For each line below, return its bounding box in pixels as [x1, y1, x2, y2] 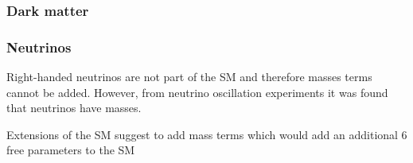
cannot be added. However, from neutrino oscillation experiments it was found [6, 83, 388, 100]
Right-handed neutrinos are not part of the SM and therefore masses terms [6, 68, 372, 85]
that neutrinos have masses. [6, 99, 142, 116]
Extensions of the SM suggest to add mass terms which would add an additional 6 [6, 126, 407, 142]
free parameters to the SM [6, 142, 135, 158]
